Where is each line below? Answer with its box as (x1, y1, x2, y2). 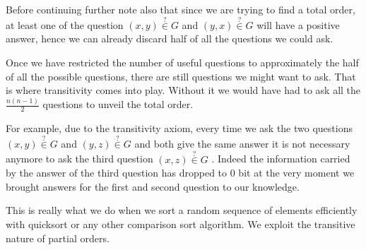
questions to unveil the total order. (42, 97, 194, 112)
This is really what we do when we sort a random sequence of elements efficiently (6, 203, 358, 218)
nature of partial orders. (6, 230, 110, 245)
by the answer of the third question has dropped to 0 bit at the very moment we (6, 165, 355, 180)
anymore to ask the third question (6, 151, 153, 166)
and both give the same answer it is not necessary (134, 136, 350, 150)
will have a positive (256, 17, 340, 32)
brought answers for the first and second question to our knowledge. (6, 179, 300, 194)
